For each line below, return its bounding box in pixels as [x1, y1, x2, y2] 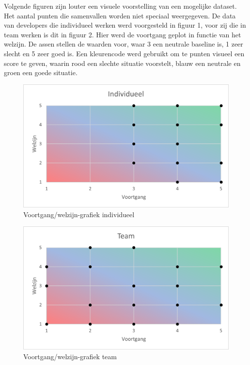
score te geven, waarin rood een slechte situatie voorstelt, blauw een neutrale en [4, 58, 241, 68]
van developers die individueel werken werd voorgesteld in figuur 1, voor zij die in [4, 20, 246, 30]
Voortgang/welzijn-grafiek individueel [23, 209, 135, 219]
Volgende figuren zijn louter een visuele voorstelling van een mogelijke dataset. [4, 1, 237, 11]
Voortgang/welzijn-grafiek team [23, 351, 117, 361]
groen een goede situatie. [4, 67, 78, 78]
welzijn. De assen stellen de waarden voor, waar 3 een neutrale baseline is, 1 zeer [4, 39, 243, 49]
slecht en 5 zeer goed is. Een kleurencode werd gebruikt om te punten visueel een [4, 48, 245, 58]
